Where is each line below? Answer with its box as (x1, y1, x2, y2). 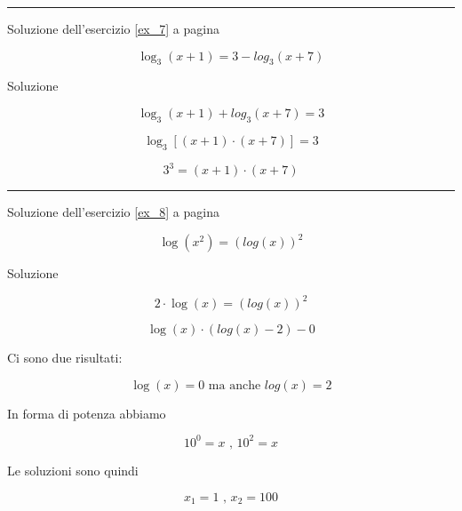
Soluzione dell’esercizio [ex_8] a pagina (7, 203, 219, 221)
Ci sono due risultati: (7, 348, 123, 367)
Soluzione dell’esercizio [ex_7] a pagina (7, 20, 219, 37)
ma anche (208, 379, 261, 392)
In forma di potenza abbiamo (7, 403, 166, 422)
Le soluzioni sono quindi (7, 460, 139, 479)
